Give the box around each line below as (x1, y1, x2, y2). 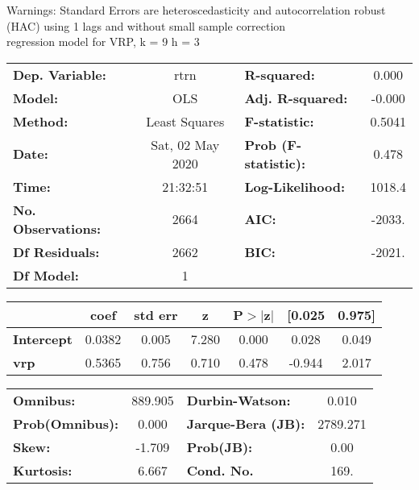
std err (134, 305, 178, 324)
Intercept (13, 329, 73, 348)
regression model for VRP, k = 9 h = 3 (6, 33, 200, 50)
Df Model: (13, 265, 79, 284)
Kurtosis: (13, 460, 73, 480)
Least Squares (146, 111, 225, 131)
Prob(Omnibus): (13, 413, 119, 433)
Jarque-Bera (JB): (186, 413, 305, 433)
